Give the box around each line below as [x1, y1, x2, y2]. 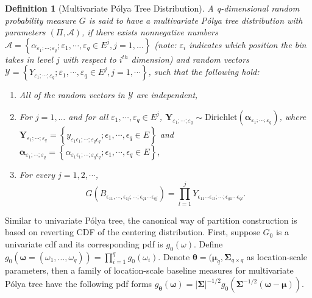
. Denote [158, 250, 190, 263]
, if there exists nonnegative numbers [81, 26, 218, 38]
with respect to [62, 52, 116, 65]
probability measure [5, 13, 76, 26]
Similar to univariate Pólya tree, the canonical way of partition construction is [5, 213, 297, 226]
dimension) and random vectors [131, 52, 249, 65]
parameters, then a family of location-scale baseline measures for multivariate [5, 264, 294, 277]
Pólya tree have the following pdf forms [5, 277, 152, 290]
